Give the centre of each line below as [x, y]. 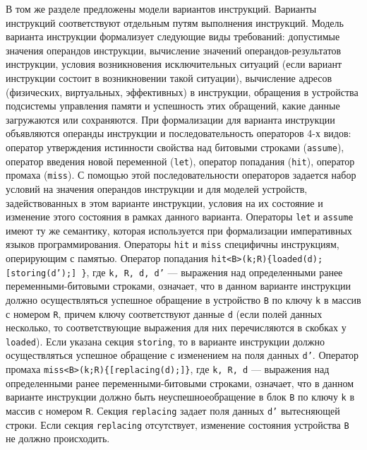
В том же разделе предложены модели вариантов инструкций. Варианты [161, 8]
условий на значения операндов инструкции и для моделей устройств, [157, 188]
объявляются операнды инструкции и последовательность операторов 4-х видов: [179, 133]
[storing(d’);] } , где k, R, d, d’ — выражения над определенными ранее [174, 272]
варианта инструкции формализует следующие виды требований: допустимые [173, 36]
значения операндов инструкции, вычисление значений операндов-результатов [174, 50]
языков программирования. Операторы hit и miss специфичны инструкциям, [173, 244]
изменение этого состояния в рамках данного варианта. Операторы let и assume [180, 217]
